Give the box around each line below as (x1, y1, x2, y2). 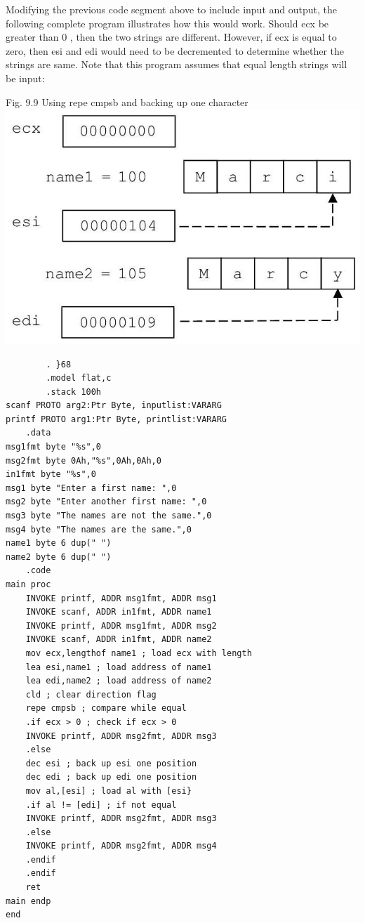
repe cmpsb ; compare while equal (25, 703, 187, 714)
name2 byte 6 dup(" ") (6, 551, 112, 562)
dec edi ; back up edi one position (25, 772, 197, 783)
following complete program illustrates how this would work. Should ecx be (6, 15, 329, 30)
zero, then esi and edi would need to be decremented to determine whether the (6, 43, 345, 58)
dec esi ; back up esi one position (25, 758, 197, 768)
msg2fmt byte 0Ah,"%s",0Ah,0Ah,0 (6, 455, 161, 466)
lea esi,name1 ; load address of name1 (25, 662, 212, 672)
